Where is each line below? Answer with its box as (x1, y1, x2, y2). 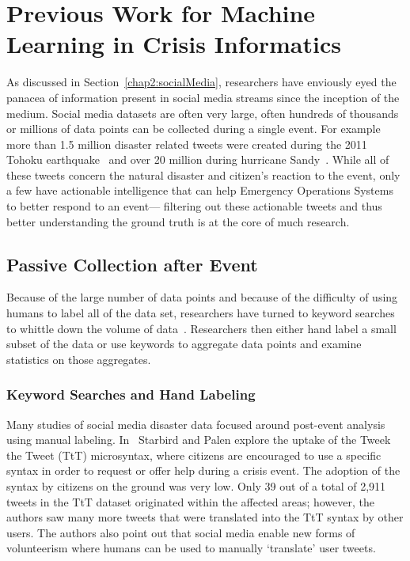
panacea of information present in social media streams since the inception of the (6, 89, 400, 105)
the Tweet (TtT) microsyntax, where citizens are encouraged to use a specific (6, 446, 382, 463)
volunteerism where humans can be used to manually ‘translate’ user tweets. (6, 540, 376, 556)
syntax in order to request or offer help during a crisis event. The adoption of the (6, 462, 401, 479)
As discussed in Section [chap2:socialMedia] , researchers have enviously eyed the (6, 74, 397, 90)
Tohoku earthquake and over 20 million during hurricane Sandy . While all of (6, 151, 389, 168)
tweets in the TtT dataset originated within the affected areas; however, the (6, 493, 375, 510)
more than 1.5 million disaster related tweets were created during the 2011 (6, 135, 367, 152)
